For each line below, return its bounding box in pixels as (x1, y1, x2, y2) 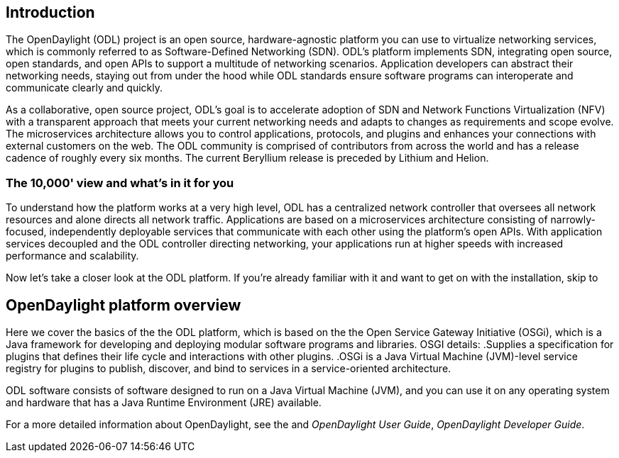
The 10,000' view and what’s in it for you (6, 175, 234, 190)
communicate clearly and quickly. (6, 82, 163, 94)
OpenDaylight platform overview (6, 296, 241, 314)
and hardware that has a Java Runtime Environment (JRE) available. (6, 396, 322, 409)
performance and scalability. (6, 250, 139, 262)
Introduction (6, 4, 95, 21)
